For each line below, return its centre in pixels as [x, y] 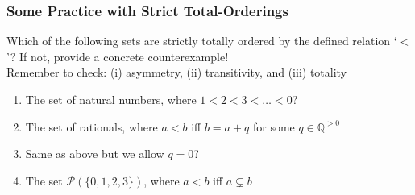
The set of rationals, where [91, 126]
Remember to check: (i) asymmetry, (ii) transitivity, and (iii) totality [177, 72]
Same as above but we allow [95, 154]
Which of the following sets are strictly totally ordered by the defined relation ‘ [202, 41]
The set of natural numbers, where [111, 99]
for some [274, 126]
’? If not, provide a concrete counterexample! [118, 56]
